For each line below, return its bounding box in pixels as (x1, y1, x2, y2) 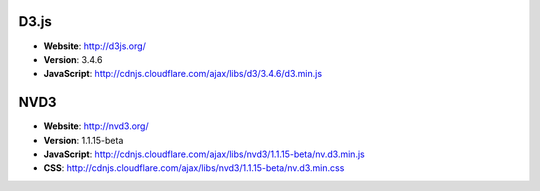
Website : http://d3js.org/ (43, 40, 147, 52)
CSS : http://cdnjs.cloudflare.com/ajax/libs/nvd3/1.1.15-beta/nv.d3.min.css (43, 162, 345, 174)
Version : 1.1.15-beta (43, 134, 124, 146)
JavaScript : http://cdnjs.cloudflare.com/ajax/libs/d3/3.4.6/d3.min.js (43, 68, 323, 80)
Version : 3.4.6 (43, 53, 103, 65)
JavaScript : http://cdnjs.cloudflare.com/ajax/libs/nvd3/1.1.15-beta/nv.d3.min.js (43, 148, 365, 160)
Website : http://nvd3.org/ (43, 120, 149, 132)
